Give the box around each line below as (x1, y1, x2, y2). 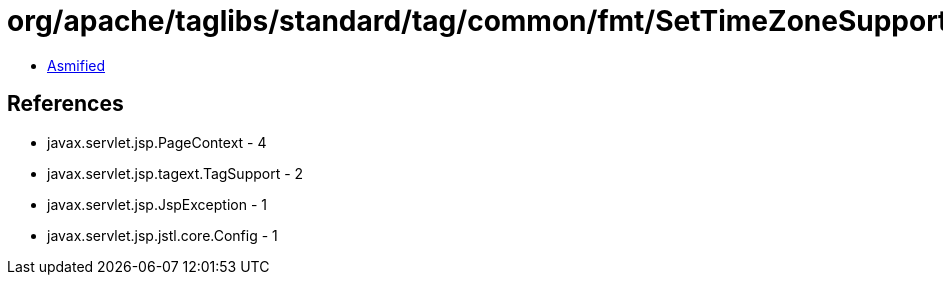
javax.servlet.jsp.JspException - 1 (47, 195, 267, 213)
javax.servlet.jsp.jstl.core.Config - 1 (47, 226, 278, 244)
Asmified (47, 56, 106, 74)
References (7, 91, 124, 117)
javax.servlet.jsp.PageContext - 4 (47, 133, 267, 151)
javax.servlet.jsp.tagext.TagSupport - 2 (47, 164, 304, 182)
